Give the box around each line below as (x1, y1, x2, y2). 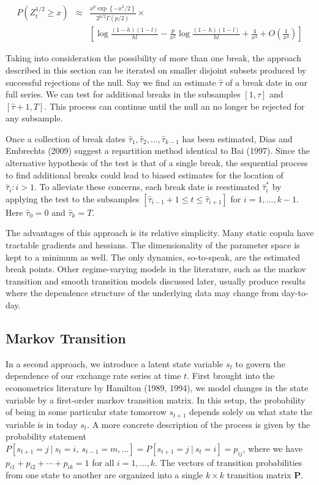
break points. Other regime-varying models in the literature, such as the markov (6, 262, 306, 275)
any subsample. (6, 112, 63, 124)
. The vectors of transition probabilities (155, 456, 302, 468)
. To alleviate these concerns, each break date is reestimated (34, 180, 260, 193)
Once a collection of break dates (6, 132, 126, 145)
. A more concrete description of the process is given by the (87, 418, 310, 430)
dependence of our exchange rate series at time (6, 369, 181, 382)
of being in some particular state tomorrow (6, 405, 167, 418)
